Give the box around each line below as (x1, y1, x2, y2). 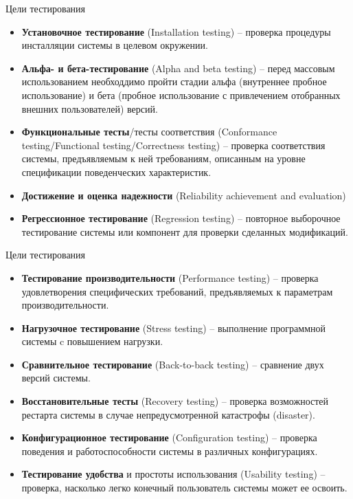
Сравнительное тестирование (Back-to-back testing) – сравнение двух (21, 357, 324, 371)
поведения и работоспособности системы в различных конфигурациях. (21, 443, 318, 458)
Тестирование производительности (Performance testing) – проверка (21, 270, 319, 285)
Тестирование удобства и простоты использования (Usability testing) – (21, 467, 326, 481)
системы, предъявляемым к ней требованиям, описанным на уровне (21, 151, 306, 166)
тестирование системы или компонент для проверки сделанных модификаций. (21, 224, 348, 239)
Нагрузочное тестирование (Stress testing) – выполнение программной (21, 320, 326, 335)
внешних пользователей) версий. (21, 101, 158, 115)
